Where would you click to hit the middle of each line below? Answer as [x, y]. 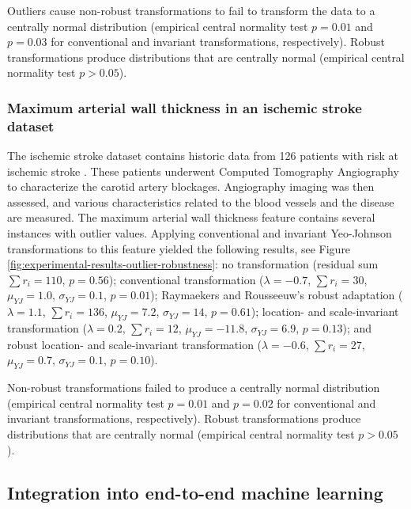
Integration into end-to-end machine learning [195, 492]
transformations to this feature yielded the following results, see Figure [179, 248]
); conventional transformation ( [186, 279]
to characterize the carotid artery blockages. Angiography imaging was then [191, 186]
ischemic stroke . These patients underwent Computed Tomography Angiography [203, 171]
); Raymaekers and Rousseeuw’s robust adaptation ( [277, 295]
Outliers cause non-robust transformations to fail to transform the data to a [191, 10]
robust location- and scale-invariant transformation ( [135, 344]
